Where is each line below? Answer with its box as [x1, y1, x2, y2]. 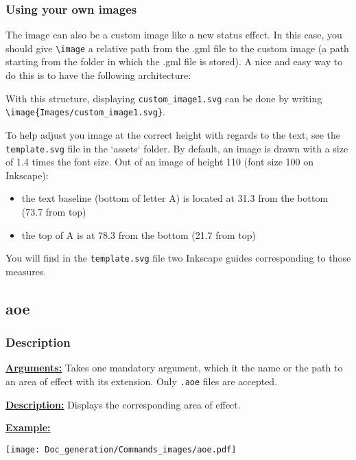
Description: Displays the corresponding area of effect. [5, 397, 241, 411]
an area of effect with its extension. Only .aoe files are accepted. [5, 374, 278, 389]
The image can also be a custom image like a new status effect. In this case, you [5, 27, 342, 42]
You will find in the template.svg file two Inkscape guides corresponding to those [5, 251, 351, 265]
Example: [5, 420, 51, 435]
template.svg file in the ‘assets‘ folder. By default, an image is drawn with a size [5, 141, 348, 155]
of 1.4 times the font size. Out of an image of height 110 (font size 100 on [5, 154, 313, 169]
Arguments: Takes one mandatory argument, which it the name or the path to [5, 360, 343, 375]
